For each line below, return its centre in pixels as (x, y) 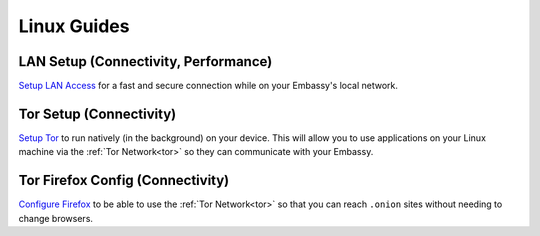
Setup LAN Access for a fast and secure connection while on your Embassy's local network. (208, 86)
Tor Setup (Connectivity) (97, 113)
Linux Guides (74, 26)
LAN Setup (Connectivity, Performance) (145, 61)
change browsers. (56, 218)
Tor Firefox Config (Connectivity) (124, 180)
